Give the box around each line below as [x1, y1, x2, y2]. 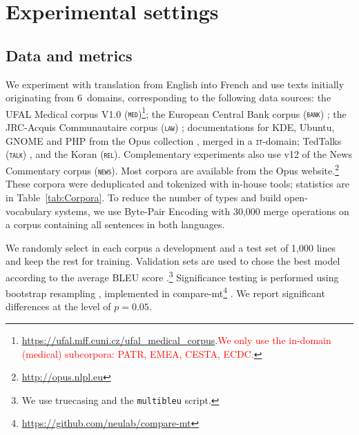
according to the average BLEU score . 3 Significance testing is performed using [6, 267, 339, 284]
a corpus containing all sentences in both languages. [6, 217, 225, 232]
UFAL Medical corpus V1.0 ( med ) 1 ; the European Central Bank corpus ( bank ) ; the [6, 104, 347, 121]
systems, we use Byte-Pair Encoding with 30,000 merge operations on [55, 203, 349, 218]
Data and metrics [6, 44, 133, 65]
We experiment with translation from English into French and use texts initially [6, 77, 345, 91]
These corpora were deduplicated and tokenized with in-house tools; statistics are [6, 176, 349, 191]
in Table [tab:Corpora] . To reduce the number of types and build [6, 190, 282, 204]
